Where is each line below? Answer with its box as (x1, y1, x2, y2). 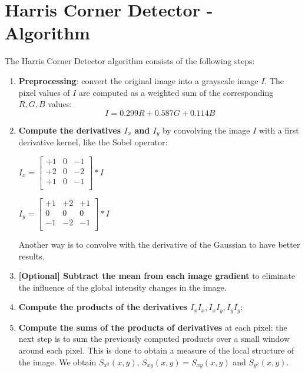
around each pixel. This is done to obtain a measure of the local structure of (18, 344, 294, 356)
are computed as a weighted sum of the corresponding (79, 86, 274, 98)
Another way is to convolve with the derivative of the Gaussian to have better (18, 238, 300, 250)
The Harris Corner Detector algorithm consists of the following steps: (5, 55, 255, 67)
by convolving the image (162, 124, 250, 136)
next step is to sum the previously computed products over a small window (18, 332, 290, 345)
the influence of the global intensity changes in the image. (18, 281, 227, 293)
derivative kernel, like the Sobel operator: (18, 136, 168, 148)
